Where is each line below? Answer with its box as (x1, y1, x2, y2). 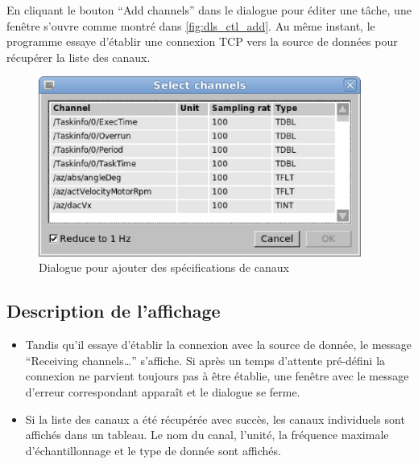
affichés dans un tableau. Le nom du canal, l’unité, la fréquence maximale (25, 426, 389, 443)
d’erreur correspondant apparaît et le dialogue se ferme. (25, 383, 300, 400)
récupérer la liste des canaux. (6, 48, 151, 65)
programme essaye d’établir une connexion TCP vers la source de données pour (6, 33, 398, 50)
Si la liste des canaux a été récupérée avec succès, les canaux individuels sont (25, 410, 405, 427)
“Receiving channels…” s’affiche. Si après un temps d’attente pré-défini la (25, 351, 386, 368)
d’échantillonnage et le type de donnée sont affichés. (25, 441, 281, 458)
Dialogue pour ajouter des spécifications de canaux (39, 259, 289, 276)
